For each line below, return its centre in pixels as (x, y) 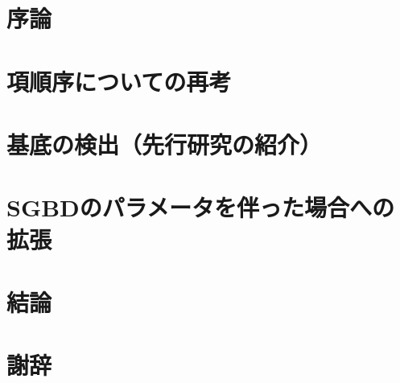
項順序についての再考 (119, 81)
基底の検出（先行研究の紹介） (165, 144)
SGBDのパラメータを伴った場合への (200, 207)
